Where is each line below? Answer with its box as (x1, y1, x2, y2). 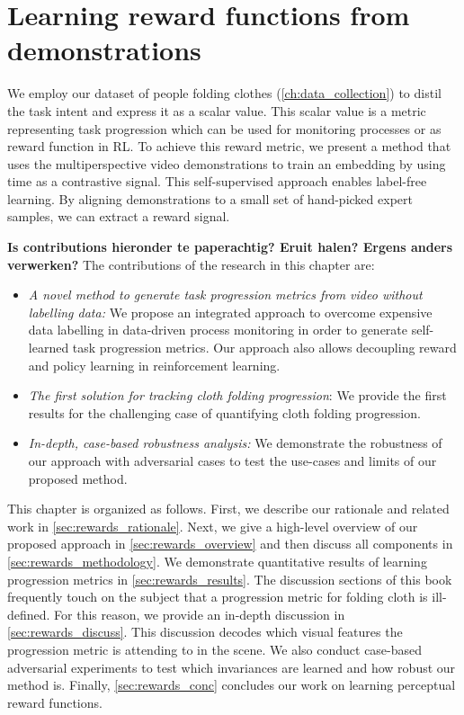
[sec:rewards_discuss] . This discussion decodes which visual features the (7, 622, 403, 641)
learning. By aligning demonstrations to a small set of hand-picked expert (7, 189, 413, 208)
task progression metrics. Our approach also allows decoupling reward (72, 338, 457, 357)
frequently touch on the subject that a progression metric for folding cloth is (7, 587, 428, 606)
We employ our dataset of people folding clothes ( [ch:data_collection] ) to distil (7, 84, 442, 103)
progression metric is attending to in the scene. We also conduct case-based (7, 639, 423, 658)
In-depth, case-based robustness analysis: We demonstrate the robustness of (28, 433, 442, 452)
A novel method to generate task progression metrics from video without (28, 285, 423, 304)
